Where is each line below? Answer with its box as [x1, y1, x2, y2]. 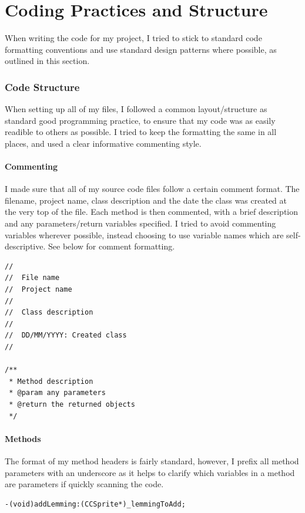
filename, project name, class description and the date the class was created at [5, 194, 287, 206]
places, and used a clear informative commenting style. [5, 137, 202, 149]
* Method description [9, 377, 93, 386]
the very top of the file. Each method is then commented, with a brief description [5, 205, 299, 218]
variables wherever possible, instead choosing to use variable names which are [5, 228, 284, 241]
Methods [5, 432, 41, 444]
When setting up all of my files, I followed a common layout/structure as [5, 103, 267, 115]
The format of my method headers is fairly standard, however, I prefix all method [5, 454, 299, 467]
